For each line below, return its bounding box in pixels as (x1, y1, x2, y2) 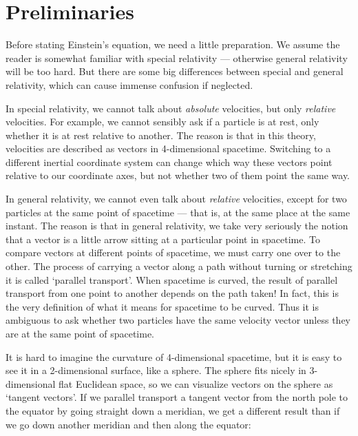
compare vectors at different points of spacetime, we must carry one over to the (6, 245, 341, 260)
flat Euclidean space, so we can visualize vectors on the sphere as (59, 376, 333, 391)
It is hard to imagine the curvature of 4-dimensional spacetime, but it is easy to (6, 349, 342, 364)
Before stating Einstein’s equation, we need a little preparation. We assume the (6, 37, 340, 52)
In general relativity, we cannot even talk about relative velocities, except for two (6, 191, 347, 206)
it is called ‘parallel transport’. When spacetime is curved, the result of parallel (6, 272, 338, 287)
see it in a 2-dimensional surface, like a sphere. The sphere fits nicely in (6, 363, 306, 377)
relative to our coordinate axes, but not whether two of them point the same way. (6, 168, 350, 183)
